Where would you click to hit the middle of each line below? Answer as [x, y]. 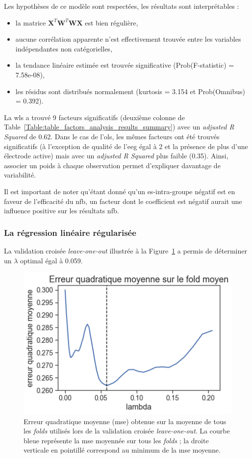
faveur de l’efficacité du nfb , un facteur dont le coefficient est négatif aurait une [123, 201]
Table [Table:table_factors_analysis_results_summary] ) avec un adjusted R [119, 127]
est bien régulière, [112, 22]
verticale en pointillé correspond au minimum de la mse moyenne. [122, 450]
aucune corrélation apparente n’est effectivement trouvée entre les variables [128, 39]
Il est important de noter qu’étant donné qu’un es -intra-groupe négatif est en [120, 191]
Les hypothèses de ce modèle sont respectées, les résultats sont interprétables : [122, 6]
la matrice [31, 22]
